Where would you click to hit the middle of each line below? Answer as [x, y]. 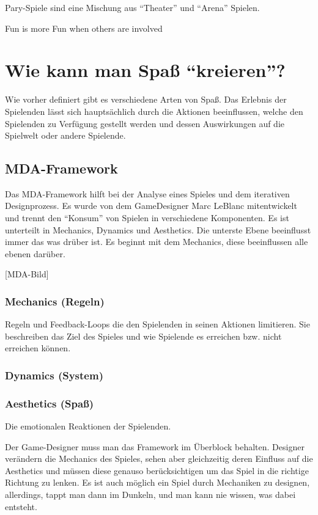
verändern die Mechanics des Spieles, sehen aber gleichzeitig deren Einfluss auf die [159, 458]
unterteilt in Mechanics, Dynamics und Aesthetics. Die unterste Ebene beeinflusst [158, 229]
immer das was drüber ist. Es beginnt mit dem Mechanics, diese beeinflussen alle [157, 242]
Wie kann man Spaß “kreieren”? [145, 70]
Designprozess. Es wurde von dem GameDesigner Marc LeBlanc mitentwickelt [151, 206]
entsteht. [21, 506]
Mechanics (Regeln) [55, 301]
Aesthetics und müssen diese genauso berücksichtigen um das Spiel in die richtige [157, 470]
